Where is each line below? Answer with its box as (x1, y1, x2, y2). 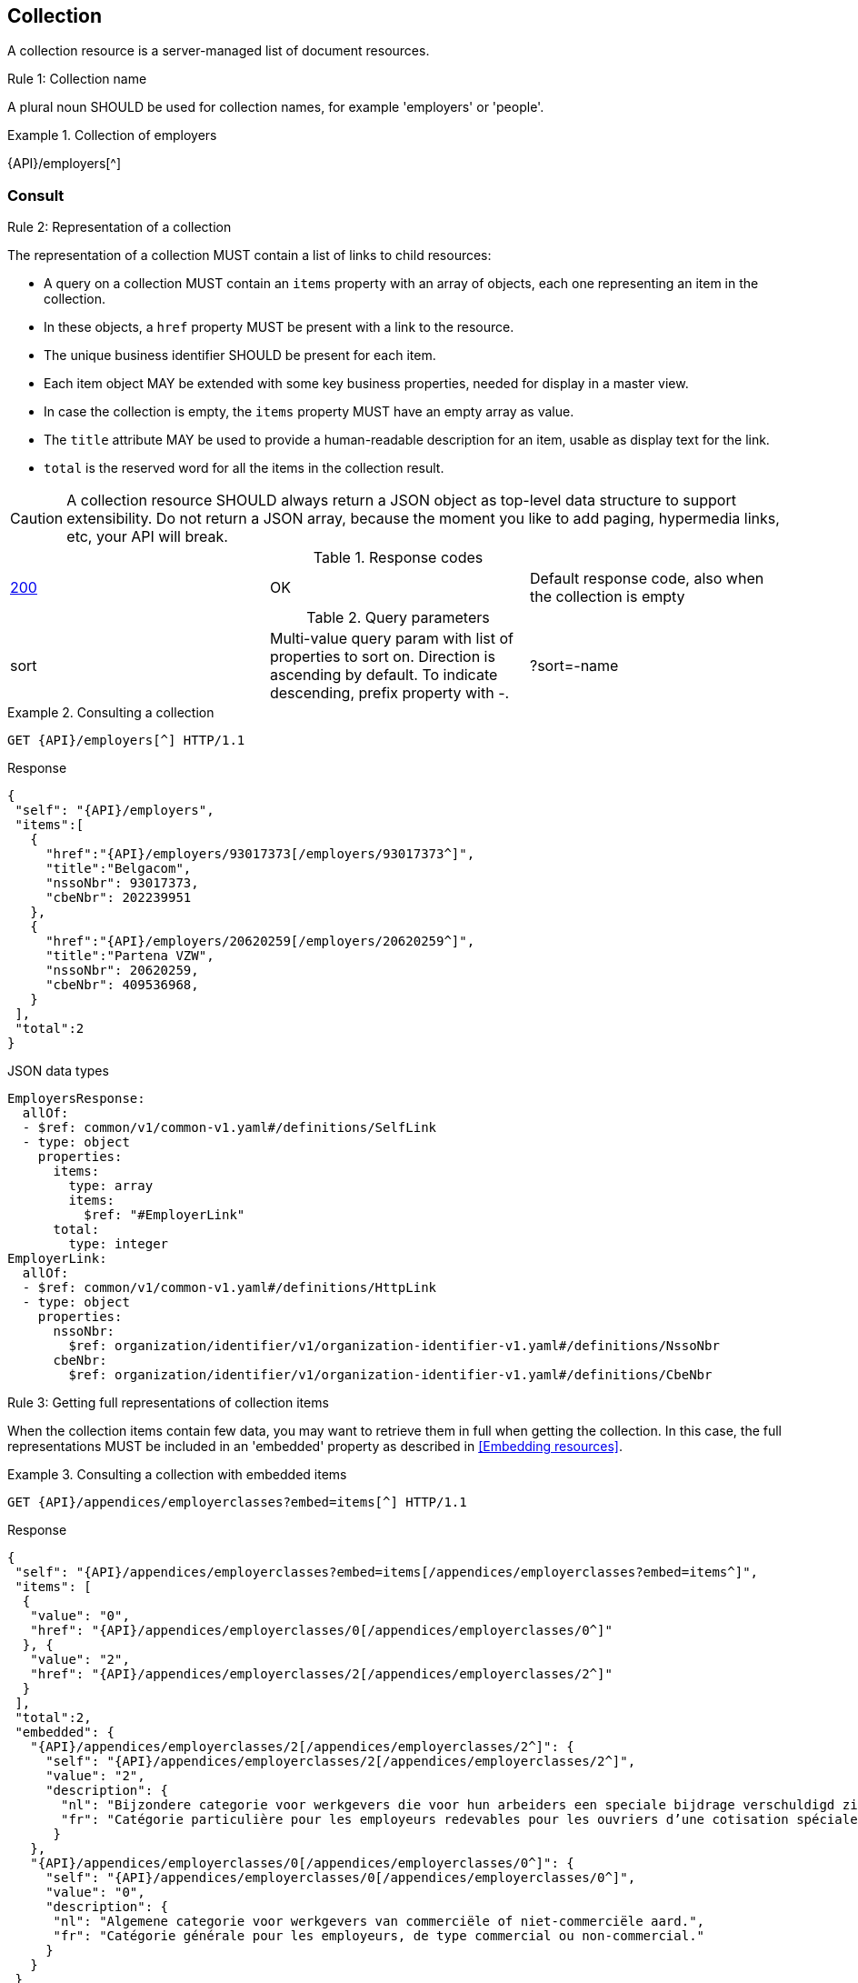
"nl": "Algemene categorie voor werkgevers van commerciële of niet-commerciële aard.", (53, 1914, 705, 1929)
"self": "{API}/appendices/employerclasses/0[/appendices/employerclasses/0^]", (45, 1870, 636, 1886)
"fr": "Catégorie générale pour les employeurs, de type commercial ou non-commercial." (53, 1928, 705, 1944)
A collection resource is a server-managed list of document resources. (7, 43, 430, 59)
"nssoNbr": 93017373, (45, 876, 199, 891)
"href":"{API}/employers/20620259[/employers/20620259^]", (45, 934, 475, 949)
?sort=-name (529, 656, 619, 676)
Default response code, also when (529, 569, 764, 588)
